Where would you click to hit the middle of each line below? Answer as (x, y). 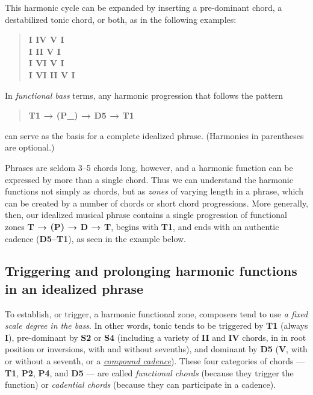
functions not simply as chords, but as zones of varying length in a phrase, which (154, 191)
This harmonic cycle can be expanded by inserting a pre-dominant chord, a (144, 7)
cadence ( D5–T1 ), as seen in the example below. (95, 238)
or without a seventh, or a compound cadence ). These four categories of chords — (155, 361)
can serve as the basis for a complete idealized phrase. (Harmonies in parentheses (154, 135)
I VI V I (46, 63)
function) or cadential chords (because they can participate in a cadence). (140, 384)
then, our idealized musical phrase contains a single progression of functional (146, 215)
